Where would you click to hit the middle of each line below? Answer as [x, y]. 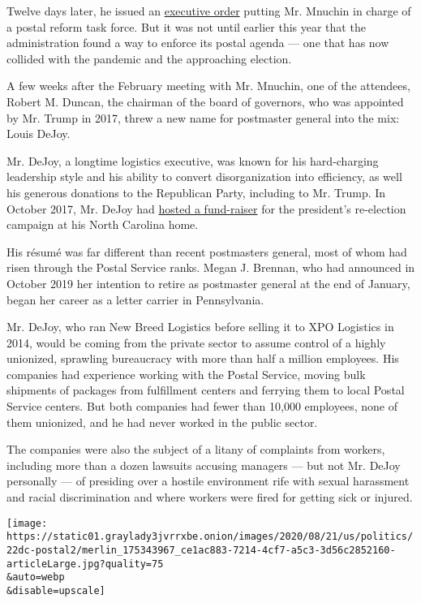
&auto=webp [36, 577]
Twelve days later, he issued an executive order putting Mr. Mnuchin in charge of [209, 11]
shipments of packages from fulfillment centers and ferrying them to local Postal [206, 390]
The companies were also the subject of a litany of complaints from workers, [196, 449]
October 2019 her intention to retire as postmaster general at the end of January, [208, 283]
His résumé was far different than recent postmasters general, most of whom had [207, 251]
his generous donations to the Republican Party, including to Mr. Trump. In [196, 192]
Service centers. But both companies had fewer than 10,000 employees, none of [202, 406]
